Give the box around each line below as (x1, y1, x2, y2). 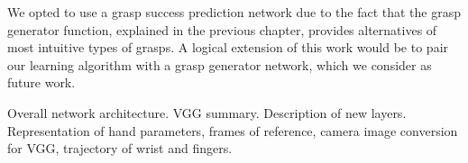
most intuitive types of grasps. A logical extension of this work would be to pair (7, 38, 449, 57)
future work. (7, 73, 76, 92)
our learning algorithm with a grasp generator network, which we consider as (7, 55, 432, 74)
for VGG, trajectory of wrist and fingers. (7, 139, 233, 158)
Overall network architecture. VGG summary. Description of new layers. (7, 103, 407, 122)
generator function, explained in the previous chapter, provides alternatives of (7, 20, 437, 39)
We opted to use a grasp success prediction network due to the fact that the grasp (7, 3, 462, 21)
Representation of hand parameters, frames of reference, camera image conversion (7, 121, 458, 140)
